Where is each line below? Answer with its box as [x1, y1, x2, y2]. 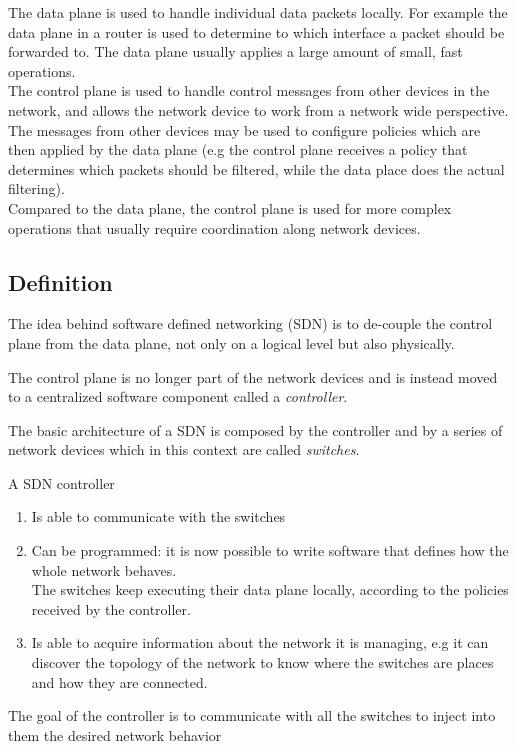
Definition [8, 266, 113, 297]
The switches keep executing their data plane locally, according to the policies [31, 579, 509, 600]
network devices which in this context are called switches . [8, 439, 360, 460]
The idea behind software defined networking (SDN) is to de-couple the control [8, 313, 493, 334]
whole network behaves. [31, 559, 177, 580]
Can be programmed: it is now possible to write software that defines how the [31, 540, 509, 561]
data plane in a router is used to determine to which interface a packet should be [8, 21, 505, 42]
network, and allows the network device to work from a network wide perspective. [8, 99, 509, 120]
